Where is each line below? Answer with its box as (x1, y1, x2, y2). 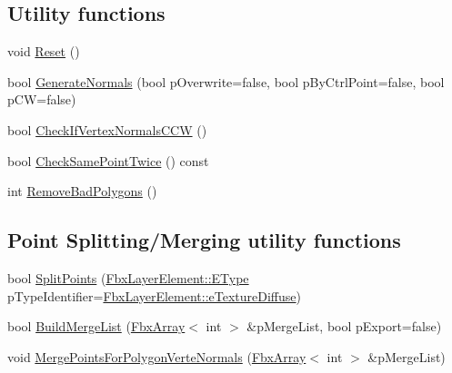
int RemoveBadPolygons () (7, 182, 157, 201)
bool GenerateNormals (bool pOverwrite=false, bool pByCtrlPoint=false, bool (7, 72, 445, 91)
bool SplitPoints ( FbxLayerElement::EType (7, 268, 249, 287)
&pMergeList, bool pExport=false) (246, 317, 442, 336)
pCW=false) (7, 90, 76, 109)
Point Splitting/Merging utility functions (7, 226, 401, 254)
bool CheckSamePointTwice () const (7, 151, 209, 170)
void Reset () (7, 42, 80, 61)
